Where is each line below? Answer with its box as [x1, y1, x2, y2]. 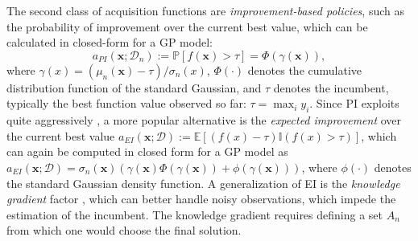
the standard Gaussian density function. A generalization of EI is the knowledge [6, 174, 400, 191]
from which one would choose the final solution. [6, 222, 242, 239]
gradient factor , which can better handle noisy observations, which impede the [6, 190, 396, 207]
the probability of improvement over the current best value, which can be [6, 18, 368, 35]
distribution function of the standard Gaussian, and [6, 79, 262, 96]
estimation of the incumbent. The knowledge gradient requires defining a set [6, 206, 383, 223]
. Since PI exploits [309, 95, 399, 112]
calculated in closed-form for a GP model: [6, 34, 213, 51]
